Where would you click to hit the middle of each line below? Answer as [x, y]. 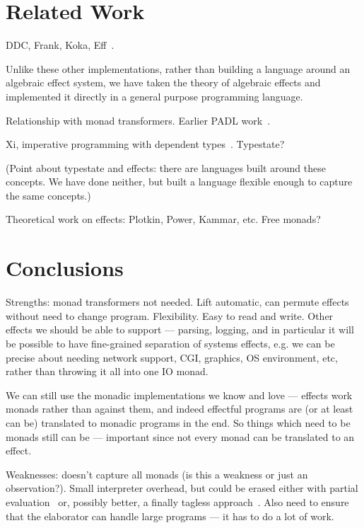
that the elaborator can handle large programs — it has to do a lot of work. [170, 516]
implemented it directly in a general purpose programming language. [154, 96]
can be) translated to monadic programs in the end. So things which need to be [178, 422]
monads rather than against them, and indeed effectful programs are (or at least [180, 409]
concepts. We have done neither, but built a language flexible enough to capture [179, 182]
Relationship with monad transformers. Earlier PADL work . [138, 120]
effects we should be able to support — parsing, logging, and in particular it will [180, 329]
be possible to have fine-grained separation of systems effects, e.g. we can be [170, 343]
